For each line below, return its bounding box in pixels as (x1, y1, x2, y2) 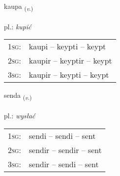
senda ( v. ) (4, 90, 32, 102)
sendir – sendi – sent (29, 158, 99, 170)
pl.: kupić (4, 21, 31, 31)
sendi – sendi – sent (29, 130, 96, 141)
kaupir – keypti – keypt (29, 69, 109, 81)
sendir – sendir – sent (29, 144, 102, 155)
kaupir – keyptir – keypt (29, 55, 112, 66)
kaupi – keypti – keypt (29, 41, 106, 52)
